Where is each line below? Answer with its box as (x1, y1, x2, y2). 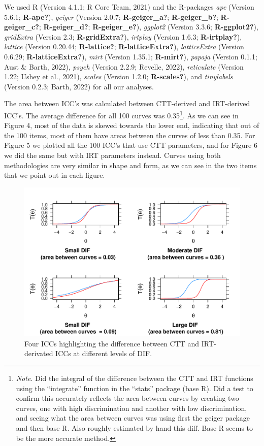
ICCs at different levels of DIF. (55, 348, 152, 359)
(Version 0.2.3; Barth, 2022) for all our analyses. (4, 81, 154, 91)
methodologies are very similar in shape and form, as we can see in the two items (4, 160, 257, 170)
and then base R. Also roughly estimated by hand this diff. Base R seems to (16, 423, 253, 433)
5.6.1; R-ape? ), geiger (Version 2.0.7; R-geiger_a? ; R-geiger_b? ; (4, 11, 218, 22)
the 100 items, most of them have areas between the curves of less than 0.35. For (4, 130, 255, 140)
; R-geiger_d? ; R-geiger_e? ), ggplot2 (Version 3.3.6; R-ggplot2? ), (39, 21, 258, 32)
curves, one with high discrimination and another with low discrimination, (16, 402, 247, 413)
